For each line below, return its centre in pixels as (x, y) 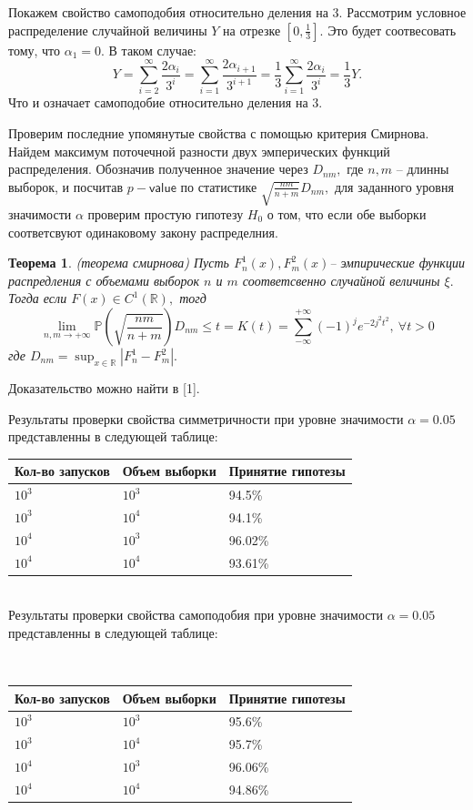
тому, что (35, 50)
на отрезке (252, 30)
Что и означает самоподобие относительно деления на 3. (166, 102)
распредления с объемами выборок (104, 280)
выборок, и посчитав (66, 186)
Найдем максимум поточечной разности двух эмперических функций (199, 151)
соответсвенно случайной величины (341, 280)
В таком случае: (153, 50)
